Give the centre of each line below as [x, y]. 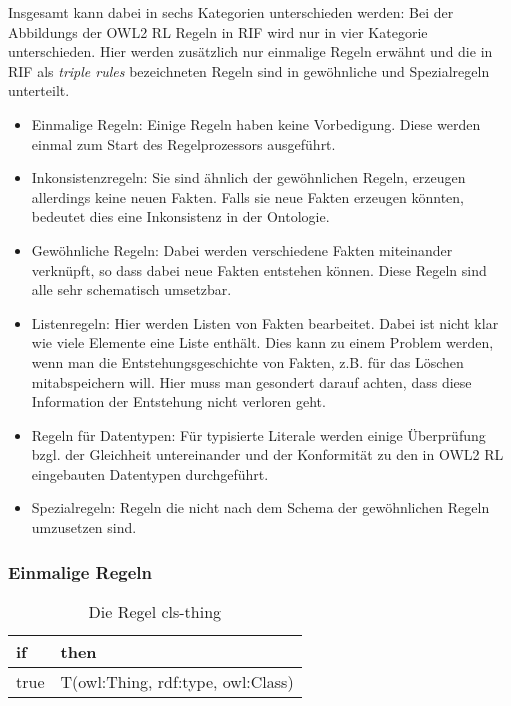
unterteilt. [39, 90]
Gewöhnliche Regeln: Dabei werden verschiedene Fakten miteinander [242, 249]
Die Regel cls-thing [155, 611]
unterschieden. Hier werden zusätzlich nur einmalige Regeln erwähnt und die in [250, 51]
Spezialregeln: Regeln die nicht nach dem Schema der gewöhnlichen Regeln [260, 507]
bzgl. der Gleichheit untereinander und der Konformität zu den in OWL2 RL [267, 454]
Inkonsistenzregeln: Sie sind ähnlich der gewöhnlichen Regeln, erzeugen [248, 177]
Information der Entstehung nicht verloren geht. [178, 401]
